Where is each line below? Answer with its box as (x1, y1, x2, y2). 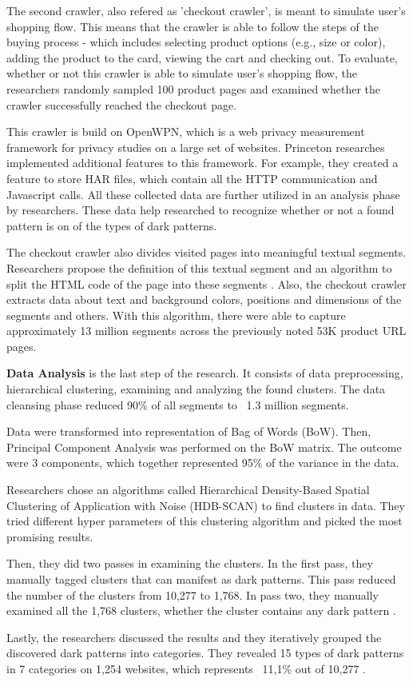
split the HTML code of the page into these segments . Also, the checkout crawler (6, 275, 407, 292)
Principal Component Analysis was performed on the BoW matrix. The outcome (6, 438, 402, 455)
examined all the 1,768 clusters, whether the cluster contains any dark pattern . (6, 602, 396, 619)
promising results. (6, 528, 93, 544)
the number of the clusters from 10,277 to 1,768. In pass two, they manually (6, 586, 379, 603)
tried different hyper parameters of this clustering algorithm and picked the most (6, 512, 403, 529)
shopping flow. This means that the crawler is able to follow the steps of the (6, 18, 379, 34)
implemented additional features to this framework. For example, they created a (6, 154, 399, 171)
